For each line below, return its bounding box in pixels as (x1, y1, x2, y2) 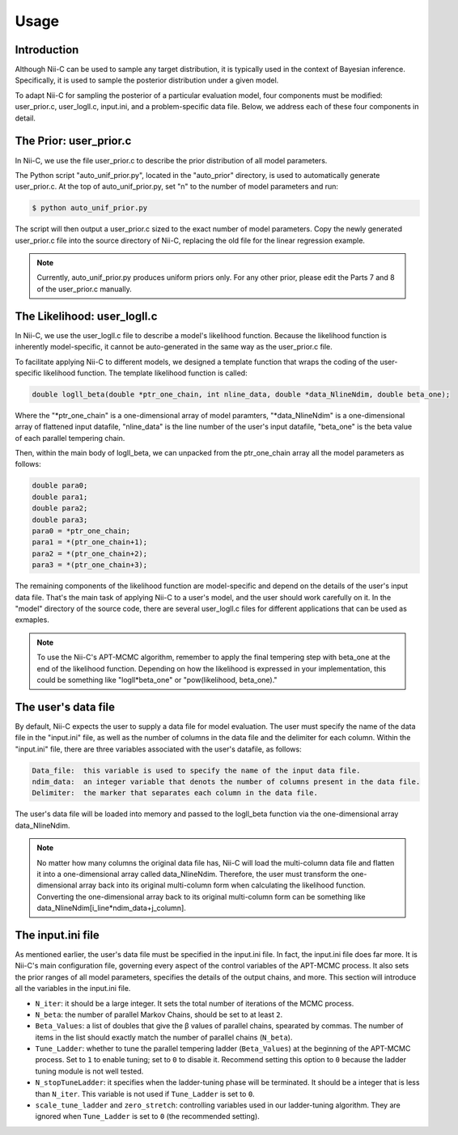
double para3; (32, 515, 88, 524)
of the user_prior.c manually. (36, 284, 133, 294)
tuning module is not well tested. (35, 1066, 144, 1076)
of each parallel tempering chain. (15, 433, 125, 443)
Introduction (15, 43, 79, 57)
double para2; (32, 504, 88, 513)
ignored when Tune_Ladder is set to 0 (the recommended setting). (35, 1112, 261, 1121)
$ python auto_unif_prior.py (32, 203, 148, 213)
